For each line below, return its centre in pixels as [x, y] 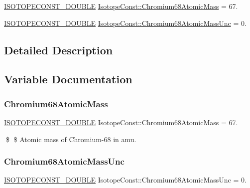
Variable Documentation [68, 79]
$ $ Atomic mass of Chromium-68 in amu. [71, 139]
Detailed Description [59, 50]
